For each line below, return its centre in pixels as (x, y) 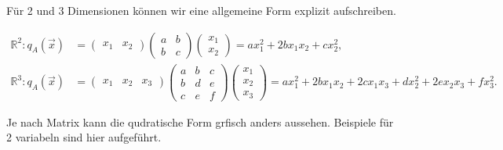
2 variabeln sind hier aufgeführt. (84, 137)
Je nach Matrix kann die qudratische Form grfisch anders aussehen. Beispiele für (200, 121)
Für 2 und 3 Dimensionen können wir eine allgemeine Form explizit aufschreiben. (201, 10)
